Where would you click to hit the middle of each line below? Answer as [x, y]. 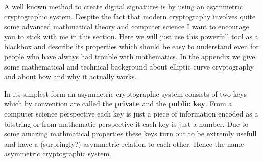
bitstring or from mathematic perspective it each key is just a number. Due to [126, 123]
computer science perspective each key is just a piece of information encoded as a [131, 113]
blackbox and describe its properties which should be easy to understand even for [131, 46]
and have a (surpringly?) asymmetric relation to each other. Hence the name [124, 143]
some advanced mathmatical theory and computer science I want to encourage [127, 26]
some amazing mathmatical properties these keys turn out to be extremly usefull [130, 134]
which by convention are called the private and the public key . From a [118, 103]
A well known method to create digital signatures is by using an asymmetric [124, 6]
